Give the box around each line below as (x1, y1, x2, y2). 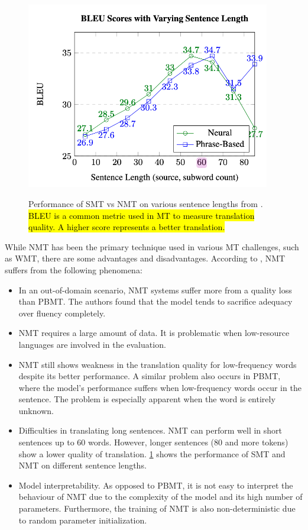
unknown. (18, 404, 54, 416)
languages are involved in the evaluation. (18, 338, 166, 350)
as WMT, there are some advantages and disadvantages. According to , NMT (5, 252, 286, 264)
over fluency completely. (18, 306, 106, 319)
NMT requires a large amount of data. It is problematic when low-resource (18, 327, 290, 339)
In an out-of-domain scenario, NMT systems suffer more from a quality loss (18, 283, 292, 296)
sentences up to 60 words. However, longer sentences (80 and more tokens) (18, 436, 288, 448)
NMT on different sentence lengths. (18, 459, 147, 471)
